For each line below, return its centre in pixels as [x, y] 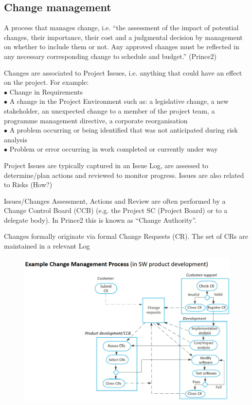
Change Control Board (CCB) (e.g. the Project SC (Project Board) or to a [116, 210]
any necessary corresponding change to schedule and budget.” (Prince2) [110, 56]
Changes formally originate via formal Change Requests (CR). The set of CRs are [126, 236]
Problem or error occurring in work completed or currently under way [114, 149]
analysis [16, 139]
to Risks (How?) [28, 184]
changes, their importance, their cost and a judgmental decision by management [123, 37]
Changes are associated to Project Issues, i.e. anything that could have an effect [123, 72]
